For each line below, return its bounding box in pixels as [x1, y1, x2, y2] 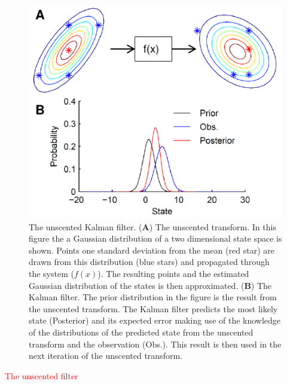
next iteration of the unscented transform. [29, 349, 182, 362]
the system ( [29, 267, 74, 280]
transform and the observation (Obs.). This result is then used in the [29, 337, 282, 350]
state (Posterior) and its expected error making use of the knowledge [29, 314, 281, 327]
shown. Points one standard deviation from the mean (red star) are [29, 243, 274, 256]
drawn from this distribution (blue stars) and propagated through [29, 255, 270, 268]
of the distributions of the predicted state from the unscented [29, 326, 254, 339]
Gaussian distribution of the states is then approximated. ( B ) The [29, 279, 272, 291]
